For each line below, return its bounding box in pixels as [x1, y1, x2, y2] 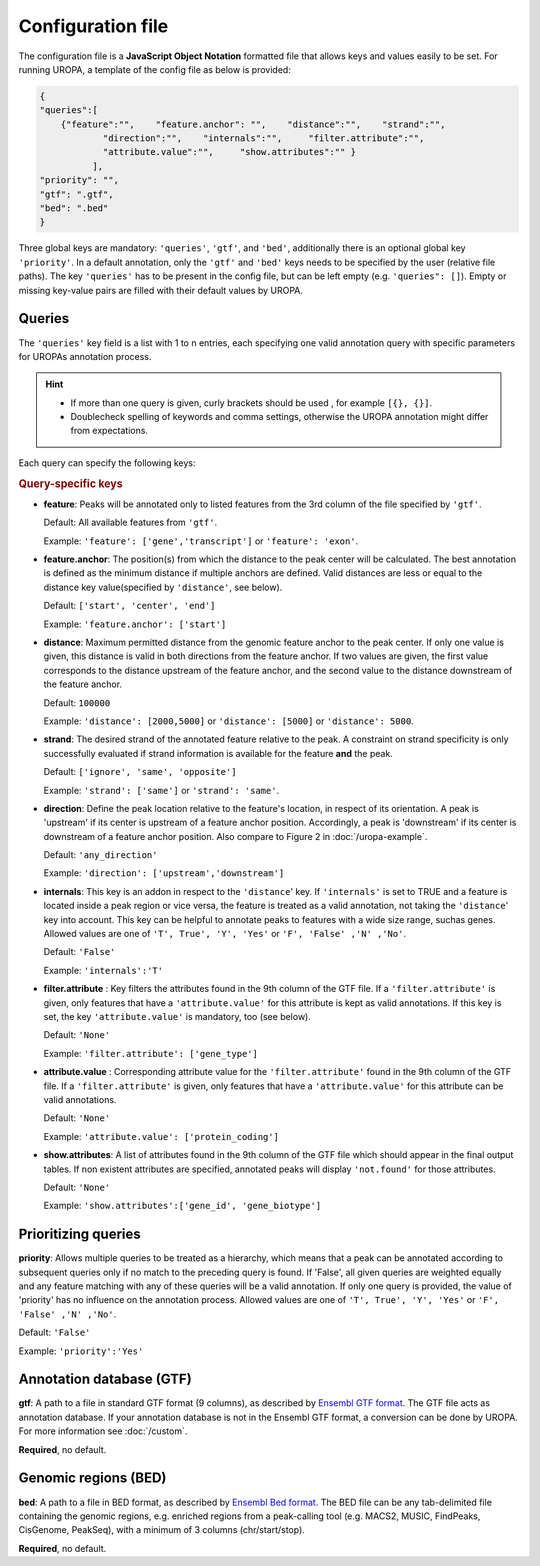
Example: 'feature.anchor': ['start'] [43, 618, 227, 630]
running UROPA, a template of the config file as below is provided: [18, 63, 292, 75]
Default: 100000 [43, 696, 111, 709]
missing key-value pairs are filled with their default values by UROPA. [18, 284, 304, 296]
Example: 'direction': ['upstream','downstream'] [43, 867, 285, 879]
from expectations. [70, 425, 149, 437]
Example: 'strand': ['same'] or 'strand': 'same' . [43, 784, 280, 796]
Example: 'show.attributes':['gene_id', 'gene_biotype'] [43, 1200, 322, 1212]
